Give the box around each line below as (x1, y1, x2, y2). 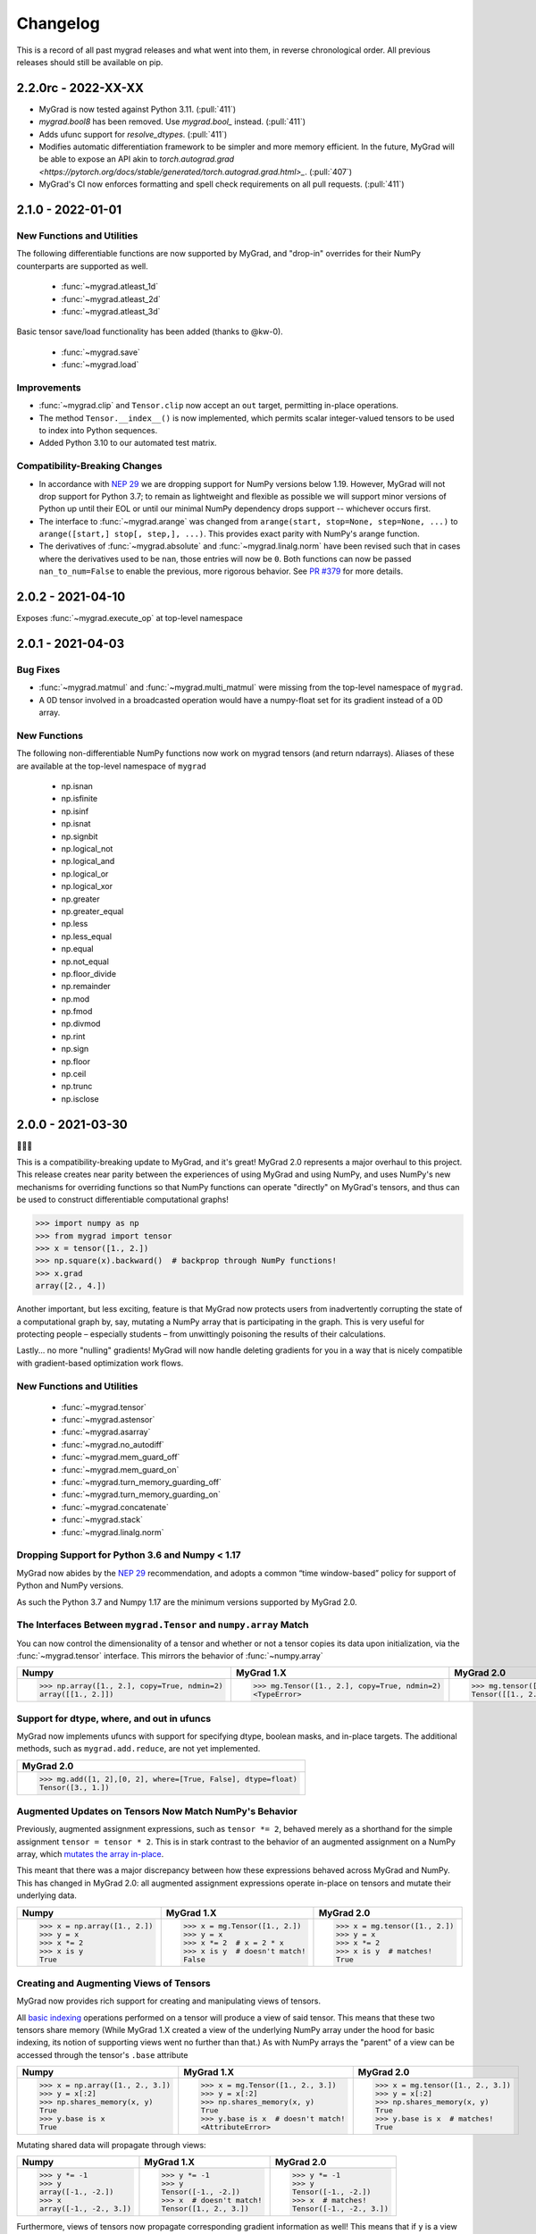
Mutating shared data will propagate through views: (16, 2139, 206, 2150)
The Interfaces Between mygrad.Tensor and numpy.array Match (16, 1618, 309, 1631)
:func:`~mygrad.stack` (61, 1515, 143, 1525)
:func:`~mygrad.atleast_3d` (61, 306, 161, 316)
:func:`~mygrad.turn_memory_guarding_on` (61, 1489, 221, 1500)
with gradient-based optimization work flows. (16, 1357, 184, 1368)
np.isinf (61, 805, 89, 817)
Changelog (16, 13, 100, 33)
